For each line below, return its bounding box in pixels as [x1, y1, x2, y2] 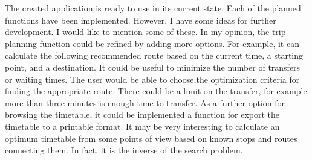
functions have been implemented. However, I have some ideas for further [5, 13, 276, 26]
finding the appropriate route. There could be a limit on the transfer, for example [5, 85, 307, 97]
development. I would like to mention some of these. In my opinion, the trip [5, 25, 286, 38]
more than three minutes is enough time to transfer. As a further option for [5, 96, 285, 109]
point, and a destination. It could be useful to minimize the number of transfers [5, 60, 301, 73]
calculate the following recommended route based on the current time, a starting [5, 49, 304, 62]
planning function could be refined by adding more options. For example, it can [5, 37, 299, 50]
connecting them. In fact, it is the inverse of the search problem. [5, 144, 243, 156]
